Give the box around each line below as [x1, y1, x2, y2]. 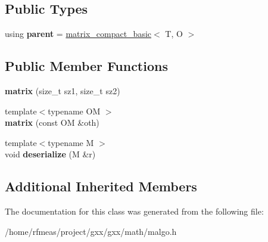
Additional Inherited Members [5, 177, 197, 196]
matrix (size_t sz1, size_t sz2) [5, 85, 120, 97]
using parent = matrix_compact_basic [5, 27, 152, 40]
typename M [48, 136, 94, 148]
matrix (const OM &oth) [5, 116, 99, 129]
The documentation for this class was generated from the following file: [5, 205, 264, 218]
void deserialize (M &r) [5, 148, 96, 160]
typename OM [48, 104, 101, 117]
